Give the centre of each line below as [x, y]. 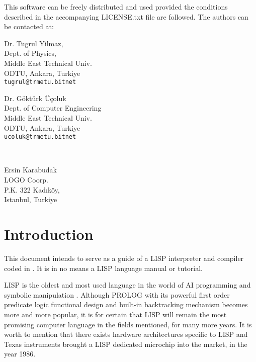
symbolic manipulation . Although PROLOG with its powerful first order [117, 294]
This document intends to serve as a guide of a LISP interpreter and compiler [124, 258]
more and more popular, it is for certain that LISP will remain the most [115, 314]
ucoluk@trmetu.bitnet [40, 137]
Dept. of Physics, [30, 53]
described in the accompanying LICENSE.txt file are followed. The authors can [126, 16]
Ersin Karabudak [30, 170]
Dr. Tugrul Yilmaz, [34, 43]
